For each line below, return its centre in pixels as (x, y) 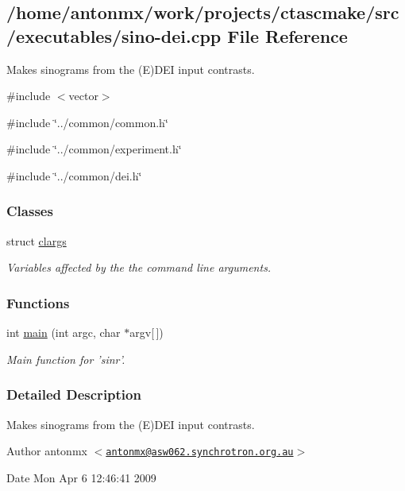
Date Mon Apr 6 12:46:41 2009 (81, 477)
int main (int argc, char (64, 332)
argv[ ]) (147, 332)
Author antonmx (47, 451)
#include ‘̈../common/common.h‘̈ (87, 122)
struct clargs (37, 240)
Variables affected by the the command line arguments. (139, 267)
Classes (30, 211)
